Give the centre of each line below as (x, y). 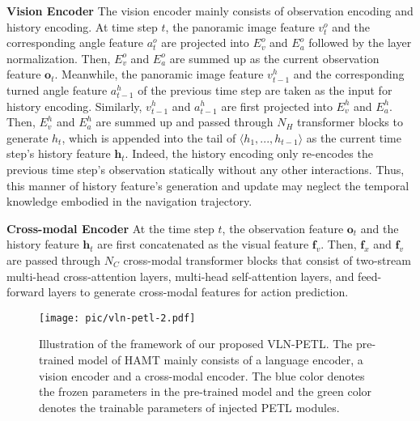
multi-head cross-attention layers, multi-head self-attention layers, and (180, 276)
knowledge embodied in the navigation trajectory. (129, 201)
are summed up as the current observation (274, 58)
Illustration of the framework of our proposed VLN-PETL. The (196, 344)
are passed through (54, 259)
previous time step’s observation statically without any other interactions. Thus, (206, 169)
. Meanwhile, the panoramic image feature (159, 74)
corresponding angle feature (75, 43)
